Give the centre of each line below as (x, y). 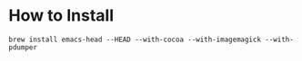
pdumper (23, 47)
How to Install (61, 16)
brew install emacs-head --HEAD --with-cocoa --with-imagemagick (135, 39)
